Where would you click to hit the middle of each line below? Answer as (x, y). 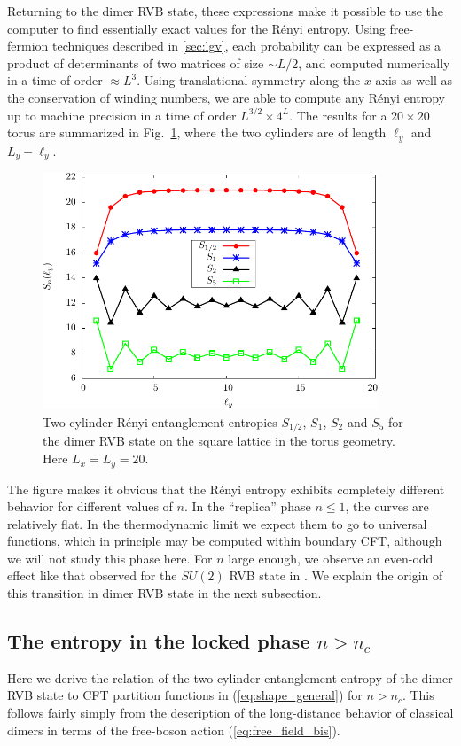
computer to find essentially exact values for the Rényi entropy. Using (196, 28)
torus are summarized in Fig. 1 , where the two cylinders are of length (197, 132)
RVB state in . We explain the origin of (336, 575)
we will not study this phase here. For (110, 558)
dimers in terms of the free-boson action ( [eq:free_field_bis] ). (174, 730)
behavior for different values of (90, 506)
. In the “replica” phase (247, 506)
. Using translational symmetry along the (249, 80)
